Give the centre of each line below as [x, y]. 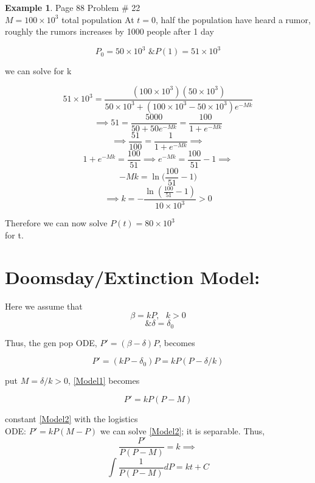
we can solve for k [38, 71]
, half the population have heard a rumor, [233, 19]
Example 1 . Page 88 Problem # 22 [73, 7]
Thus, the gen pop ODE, [51, 342]
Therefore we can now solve [56, 223]
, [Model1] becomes [104, 380]
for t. [14, 235]
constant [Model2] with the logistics [71, 418]
